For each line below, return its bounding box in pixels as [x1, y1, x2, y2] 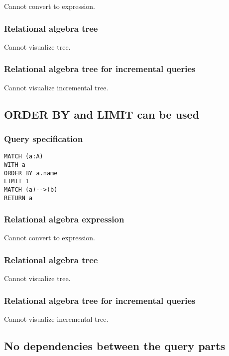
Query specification [4, 132, 83, 144]
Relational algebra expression [4, 213, 124, 225]
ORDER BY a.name [4, 169, 58, 177]
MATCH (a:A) [4, 153, 43, 160]
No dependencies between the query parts [4, 338, 226, 353]
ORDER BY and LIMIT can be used [4, 106, 200, 122]
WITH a [4, 161, 25, 168]
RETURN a [4, 194, 33, 202]
